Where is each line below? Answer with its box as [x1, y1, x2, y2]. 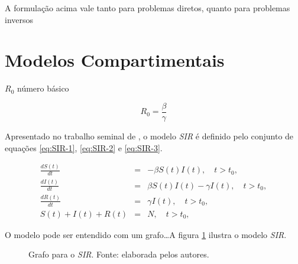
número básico [17, 82, 69, 94]
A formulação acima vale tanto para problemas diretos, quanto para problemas [5, 2, 290, 14]
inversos [5, 13, 34, 25]
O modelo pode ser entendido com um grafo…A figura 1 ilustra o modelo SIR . [5, 228, 287, 240]
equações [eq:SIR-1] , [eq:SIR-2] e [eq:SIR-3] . [5, 141, 163, 154]
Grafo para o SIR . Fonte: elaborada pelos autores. [28, 248, 209, 260]
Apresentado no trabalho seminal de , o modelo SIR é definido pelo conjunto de [5, 129, 294, 142]
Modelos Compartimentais [5, 48, 225, 72]
